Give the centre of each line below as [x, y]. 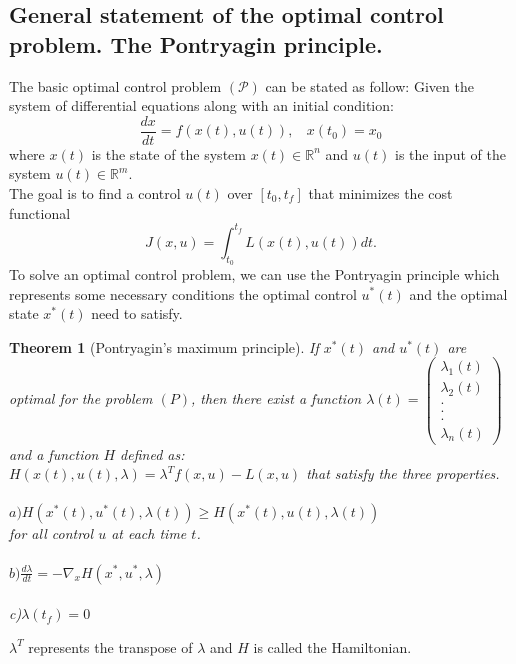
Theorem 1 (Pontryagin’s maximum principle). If [164, 346]
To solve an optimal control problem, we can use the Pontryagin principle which [254, 273]
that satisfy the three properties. [403, 473]
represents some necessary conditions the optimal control [183, 293]
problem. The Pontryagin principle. [196, 43]
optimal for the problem [81, 398]
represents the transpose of [110, 646]
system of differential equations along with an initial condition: [201, 105]
